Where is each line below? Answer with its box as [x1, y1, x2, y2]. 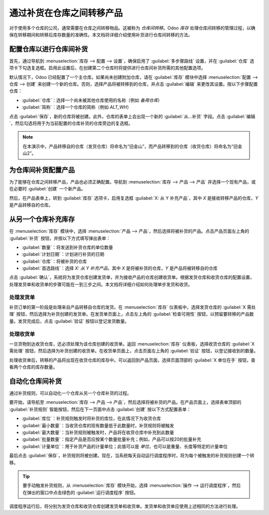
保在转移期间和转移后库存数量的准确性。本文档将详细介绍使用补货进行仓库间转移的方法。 [9, 31, 193, 37]
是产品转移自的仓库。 [9, 202, 53, 208]
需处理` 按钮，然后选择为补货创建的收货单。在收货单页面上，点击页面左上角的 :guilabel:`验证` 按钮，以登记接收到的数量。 [9, 348, 259, 354]
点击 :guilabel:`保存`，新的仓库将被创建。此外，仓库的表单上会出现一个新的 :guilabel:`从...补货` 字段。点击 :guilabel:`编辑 [9, 113, 256, 119]
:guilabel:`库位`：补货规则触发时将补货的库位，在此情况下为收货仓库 [21, 415, 161, 421]
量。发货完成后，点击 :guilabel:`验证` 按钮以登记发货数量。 [9, 318, 130, 324]
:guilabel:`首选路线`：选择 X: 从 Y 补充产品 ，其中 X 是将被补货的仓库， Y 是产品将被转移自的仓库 [21, 265, 218, 271]
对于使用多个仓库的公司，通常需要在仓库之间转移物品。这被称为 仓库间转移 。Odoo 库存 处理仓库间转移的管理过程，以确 [9, 25, 256, 31]
